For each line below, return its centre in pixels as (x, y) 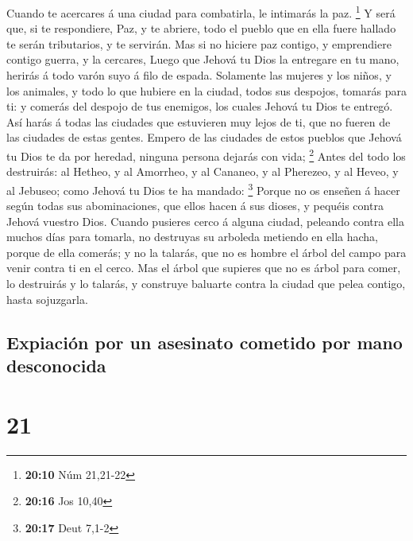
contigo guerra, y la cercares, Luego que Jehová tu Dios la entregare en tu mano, (203, 59)
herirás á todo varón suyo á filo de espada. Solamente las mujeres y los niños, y (199, 75)
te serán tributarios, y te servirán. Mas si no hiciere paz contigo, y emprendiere (199, 43)
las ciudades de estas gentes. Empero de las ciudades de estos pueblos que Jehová (204, 137)
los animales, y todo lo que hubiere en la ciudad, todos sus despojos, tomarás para (206, 90)
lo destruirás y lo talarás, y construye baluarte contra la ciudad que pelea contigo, (206, 284)
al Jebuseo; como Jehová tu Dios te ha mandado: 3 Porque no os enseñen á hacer (203, 189)
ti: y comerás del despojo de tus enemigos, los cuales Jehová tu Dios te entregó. (200, 106)
